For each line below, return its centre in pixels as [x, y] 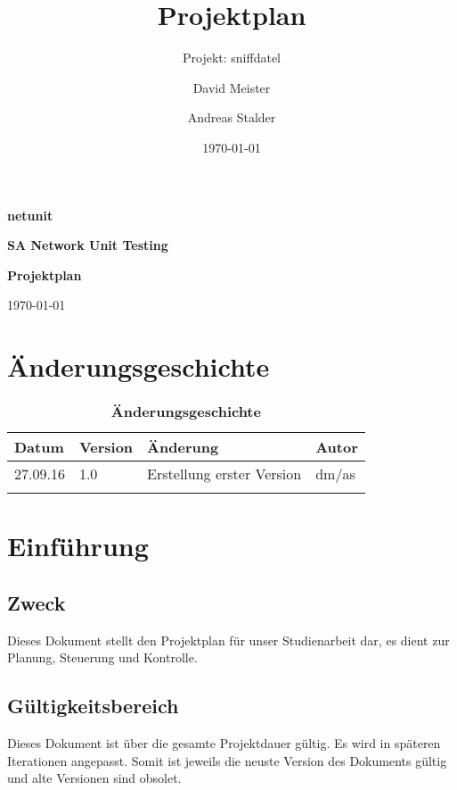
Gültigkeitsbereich [93, 706]
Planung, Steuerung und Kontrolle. [102, 657]
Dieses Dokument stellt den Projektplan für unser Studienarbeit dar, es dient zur [228, 640]
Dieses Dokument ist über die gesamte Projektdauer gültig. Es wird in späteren [224, 742]
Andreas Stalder [232, 117]
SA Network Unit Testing [88, 245]
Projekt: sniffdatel [232, 58]
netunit [30, 215]
